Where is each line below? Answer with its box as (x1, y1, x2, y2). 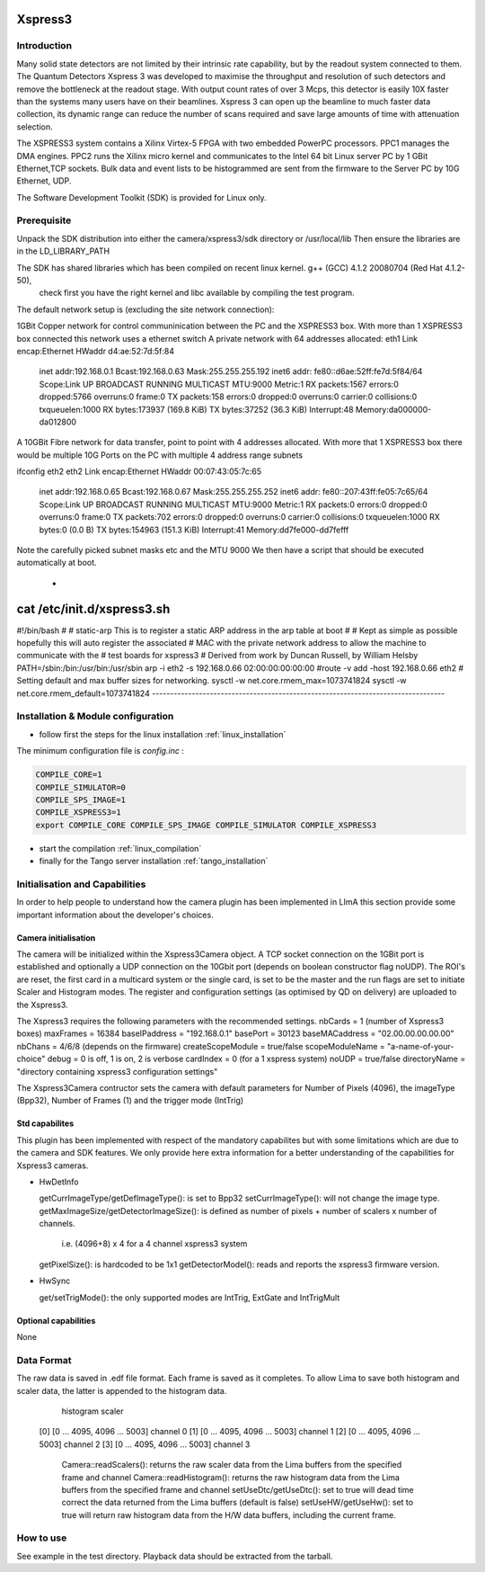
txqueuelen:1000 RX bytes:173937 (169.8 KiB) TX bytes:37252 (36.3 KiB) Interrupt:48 (39, 404, 354, 415)
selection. (16, 121, 53, 132)
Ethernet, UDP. (16, 175, 72, 186)
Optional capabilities (16, 1315, 96, 1326)
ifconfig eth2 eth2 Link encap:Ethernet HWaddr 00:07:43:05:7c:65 (16, 466, 262, 477)
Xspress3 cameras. (16, 1160, 89, 1171)
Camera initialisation (16, 932, 96, 943)
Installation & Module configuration (16, 710, 174, 723)
